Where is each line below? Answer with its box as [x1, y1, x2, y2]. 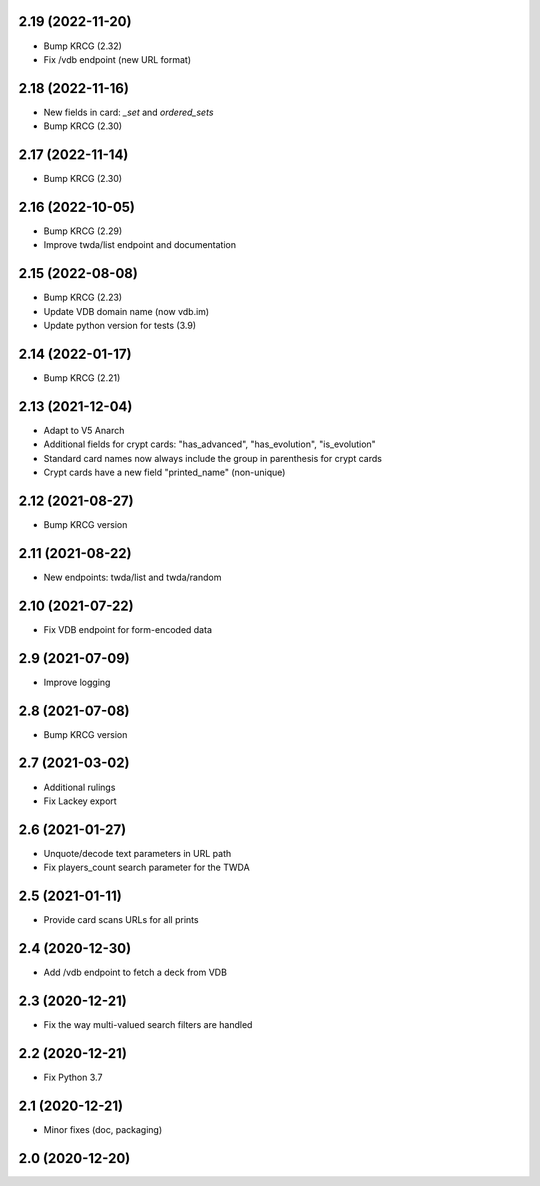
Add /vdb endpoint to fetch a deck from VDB [43, 966, 227, 979]
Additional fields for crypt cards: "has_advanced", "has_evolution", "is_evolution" [43, 438, 377, 450]
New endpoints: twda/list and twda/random [43, 571, 222, 583]
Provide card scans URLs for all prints [43, 914, 199, 926]
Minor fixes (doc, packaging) [43, 1123, 163, 1135]
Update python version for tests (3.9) [43, 320, 197, 332]
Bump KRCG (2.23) [43, 291, 123, 304]
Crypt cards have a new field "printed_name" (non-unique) [43, 466, 286, 479]
